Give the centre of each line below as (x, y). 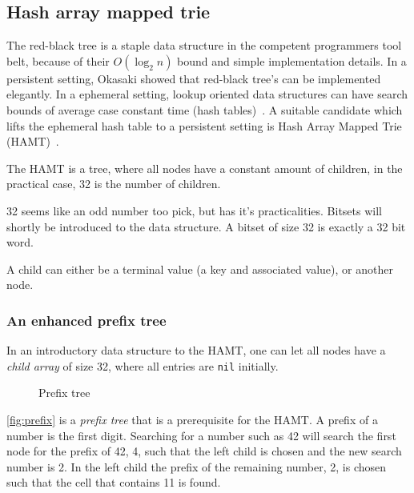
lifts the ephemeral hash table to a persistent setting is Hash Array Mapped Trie (204, 125)
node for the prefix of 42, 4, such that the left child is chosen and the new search (204, 451)
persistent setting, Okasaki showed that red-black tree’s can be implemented (194, 78)
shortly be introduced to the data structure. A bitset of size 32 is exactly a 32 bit (206, 226)
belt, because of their (58, 60)
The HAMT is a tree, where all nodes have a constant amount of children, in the (205, 168)
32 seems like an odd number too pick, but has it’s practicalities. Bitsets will (194, 210)
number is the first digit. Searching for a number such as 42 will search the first (201, 435)
